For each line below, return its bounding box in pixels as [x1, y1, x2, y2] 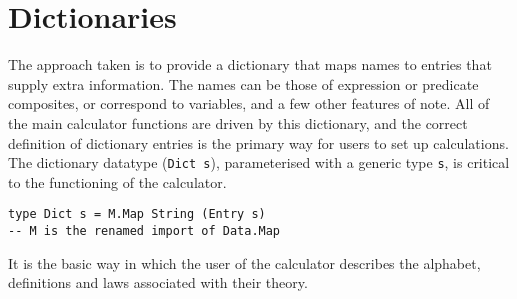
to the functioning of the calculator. [8, 171, 227, 192]
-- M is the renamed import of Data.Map [8, 224, 281, 238]
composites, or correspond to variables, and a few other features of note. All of [8, 93, 490, 114]
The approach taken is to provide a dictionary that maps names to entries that [8, 54, 492, 75]
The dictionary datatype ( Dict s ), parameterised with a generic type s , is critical [8, 152, 510, 173]
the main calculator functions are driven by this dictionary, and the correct [8, 112, 468, 133]
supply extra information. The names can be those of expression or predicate [8, 73, 479, 94]
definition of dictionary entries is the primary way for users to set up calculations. [8, 132, 509, 153]
